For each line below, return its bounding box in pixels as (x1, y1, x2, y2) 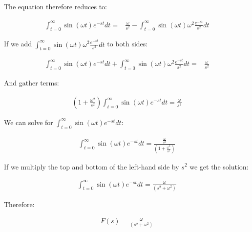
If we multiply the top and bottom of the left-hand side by (4, 161, 179, 171)
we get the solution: (189, 161, 249, 171)
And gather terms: (4, 78, 59, 88)
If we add (4, 39, 32, 49)
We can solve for (4, 117, 53, 127)
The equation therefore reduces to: (4, 1, 107, 11)
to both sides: (107, 39, 148, 49)
